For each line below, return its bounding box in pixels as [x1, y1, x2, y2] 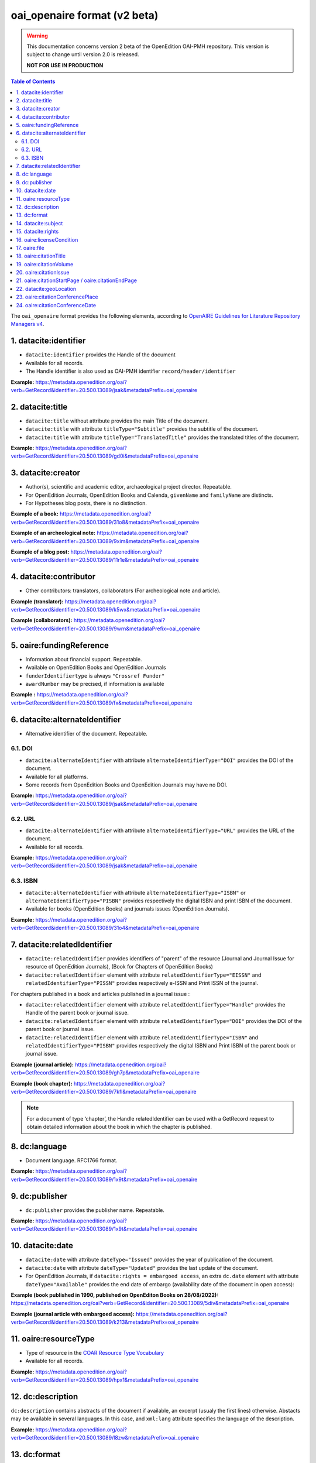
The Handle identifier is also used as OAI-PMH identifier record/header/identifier [25, 368, 236, 375]
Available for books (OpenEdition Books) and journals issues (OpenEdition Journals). [25, 905, 229, 912]
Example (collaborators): [11, 617, 73, 624]
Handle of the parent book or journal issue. [25, 1009, 129, 1016]
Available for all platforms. [25, 773, 88, 780]
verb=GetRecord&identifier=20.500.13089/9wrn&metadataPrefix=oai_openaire [11, 625, 200, 632]
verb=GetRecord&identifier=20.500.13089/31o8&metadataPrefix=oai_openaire [11, 518, 200, 526]
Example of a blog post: [11, 548, 70, 555]
